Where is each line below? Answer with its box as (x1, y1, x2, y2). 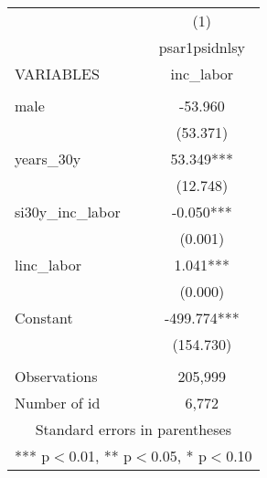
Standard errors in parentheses (35, 419, 231, 440)
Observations (15, 366, 98, 387)
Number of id (15, 392, 101, 413)
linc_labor (15, 254, 81, 275)
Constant (15, 307, 73, 328)
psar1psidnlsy (158, 37, 245, 58)
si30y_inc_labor (15, 201, 121, 222)
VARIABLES (15, 63, 100, 84)
